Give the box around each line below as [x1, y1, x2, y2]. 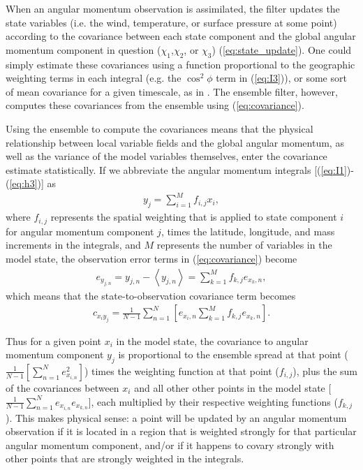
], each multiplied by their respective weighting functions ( [88, 394, 338, 409]
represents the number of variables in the [156, 237, 332, 252]
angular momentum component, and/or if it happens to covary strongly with [6, 437, 334, 452]
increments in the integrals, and [6, 237, 141, 252]
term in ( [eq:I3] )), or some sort [216, 71, 347, 85]
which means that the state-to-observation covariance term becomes [6, 288, 296, 302]
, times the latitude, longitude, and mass [161, 223, 335, 238]
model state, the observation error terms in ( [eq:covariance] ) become [6, 251, 297, 265]
